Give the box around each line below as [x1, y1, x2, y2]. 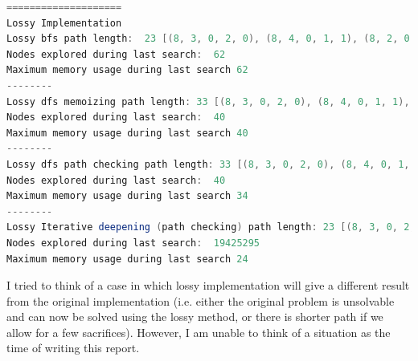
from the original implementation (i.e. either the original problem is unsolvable [6, 292, 395, 309]
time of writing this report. [6, 339, 140, 356]
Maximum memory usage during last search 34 [6, 190, 248, 202]
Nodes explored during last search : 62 [6, 48, 226, 60]
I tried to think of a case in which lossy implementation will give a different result [6, 277, 410, 294]
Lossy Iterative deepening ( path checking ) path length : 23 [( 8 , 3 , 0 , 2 [6, 221, 410, 233]
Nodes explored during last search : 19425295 [6, 237, 260, 249]
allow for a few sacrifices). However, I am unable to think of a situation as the [6, 323, 391, 340]
